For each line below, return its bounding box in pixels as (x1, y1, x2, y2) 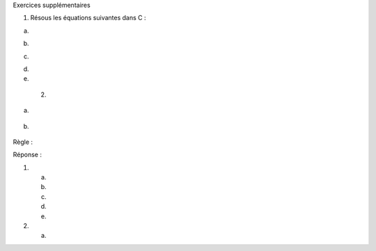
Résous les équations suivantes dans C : (30, 14, 146, 22)
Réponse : (13, 150, 42, 159)
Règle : (13, 138, 33, 146)
